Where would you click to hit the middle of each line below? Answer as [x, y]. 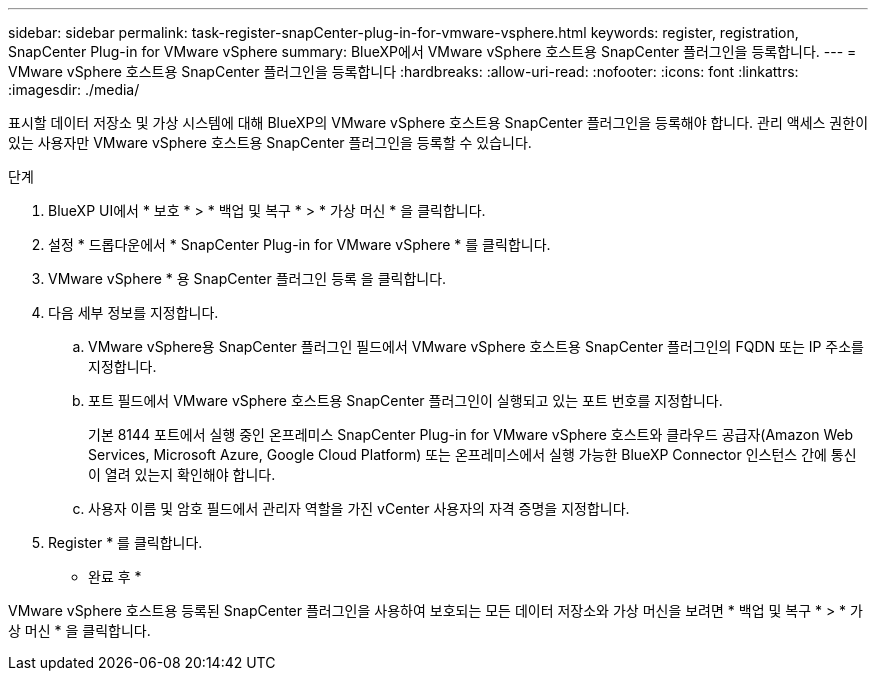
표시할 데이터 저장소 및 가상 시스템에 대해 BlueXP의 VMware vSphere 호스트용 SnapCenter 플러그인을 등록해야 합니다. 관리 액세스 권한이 [438, 122]
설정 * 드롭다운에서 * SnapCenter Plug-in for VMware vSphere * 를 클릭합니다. [299, 244]
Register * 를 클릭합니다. [125, 542]
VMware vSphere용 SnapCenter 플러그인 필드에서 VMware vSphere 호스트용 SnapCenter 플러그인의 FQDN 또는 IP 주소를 [476, 346]
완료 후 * [115, 576]
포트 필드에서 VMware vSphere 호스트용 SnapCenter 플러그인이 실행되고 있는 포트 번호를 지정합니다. [405, 400]
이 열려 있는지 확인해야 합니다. [182, 474]
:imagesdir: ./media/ [74, 89]
